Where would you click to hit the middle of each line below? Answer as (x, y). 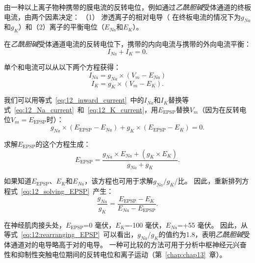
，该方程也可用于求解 (119, 181)
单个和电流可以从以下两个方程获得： (62, 67)
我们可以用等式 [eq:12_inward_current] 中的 (74, 100)
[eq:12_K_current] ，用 (123, 110)
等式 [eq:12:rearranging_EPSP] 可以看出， (71, 234)
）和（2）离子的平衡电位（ (61, 27)
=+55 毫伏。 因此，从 (213, 224)
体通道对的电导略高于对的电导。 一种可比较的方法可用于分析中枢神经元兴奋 (125, 245)
